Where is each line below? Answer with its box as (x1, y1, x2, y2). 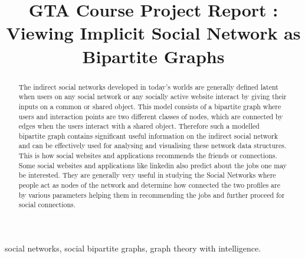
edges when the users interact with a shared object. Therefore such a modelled (18, 121, 260, 131)
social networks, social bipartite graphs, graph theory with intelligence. (5, 242, 261, 254)
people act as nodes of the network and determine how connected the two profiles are (18, 180, 281, 190)
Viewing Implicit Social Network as (6, 21, 301, 45)
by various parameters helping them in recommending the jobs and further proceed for (18, 190, 285, 200)
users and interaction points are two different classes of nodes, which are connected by (18, 111, 283, 121)
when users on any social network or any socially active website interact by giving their (18, 92, 287, 102)
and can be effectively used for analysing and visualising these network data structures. (18, 141, 287, 151)
